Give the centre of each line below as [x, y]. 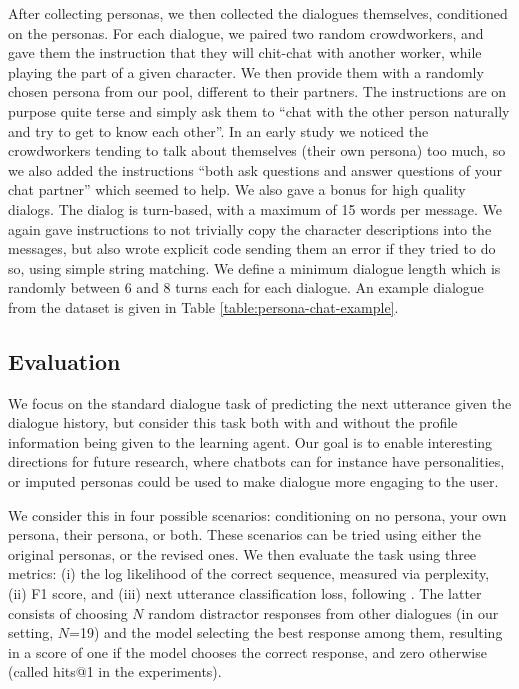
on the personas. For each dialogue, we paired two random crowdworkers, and [246, 32]
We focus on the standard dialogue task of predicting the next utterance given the [260, 402]
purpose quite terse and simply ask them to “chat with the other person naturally [259, 110]
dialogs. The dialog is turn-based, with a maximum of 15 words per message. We [255, 208]
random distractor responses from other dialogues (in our [323, 612]
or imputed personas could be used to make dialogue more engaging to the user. [253, 481]
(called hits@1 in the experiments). [115, 671]
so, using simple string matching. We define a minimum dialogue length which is [254, 267]
